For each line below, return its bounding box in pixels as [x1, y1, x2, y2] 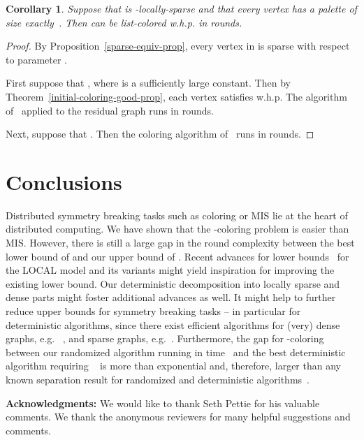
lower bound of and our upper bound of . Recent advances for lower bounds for [6, 249, 349, 263]
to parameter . [6, 52, 67, 66]
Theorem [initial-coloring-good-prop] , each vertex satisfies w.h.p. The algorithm [6, 89, 347, 103]
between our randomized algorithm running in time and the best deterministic [6, 344, 346, 359]
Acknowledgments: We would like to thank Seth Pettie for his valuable [6, 395, 320, 410]
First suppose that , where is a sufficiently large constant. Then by [6, 75, 291, 90]
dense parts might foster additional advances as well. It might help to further [6, 290, 336, 305]
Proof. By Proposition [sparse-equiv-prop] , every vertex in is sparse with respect [6, 38, 350, 53]
